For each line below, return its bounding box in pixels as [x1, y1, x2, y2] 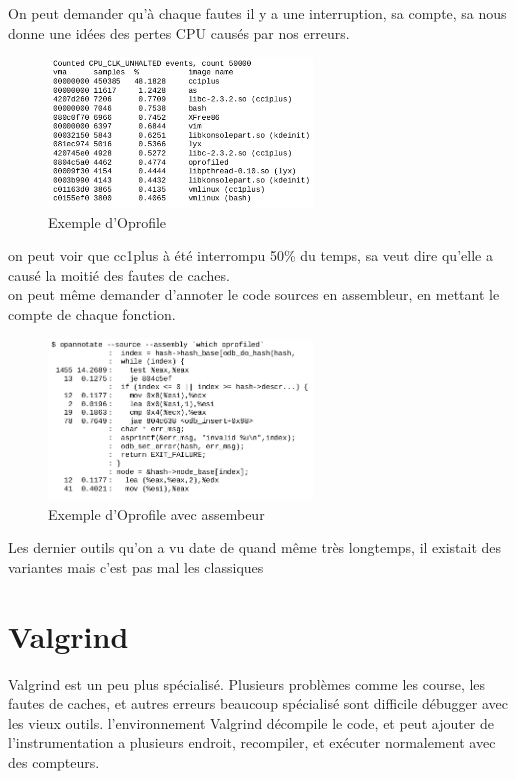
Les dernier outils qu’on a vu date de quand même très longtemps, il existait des [8, 537, 502, 558]
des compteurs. [8, 751, 100, 772]
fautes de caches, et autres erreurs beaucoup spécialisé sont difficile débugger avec [8, 693, 508, 714]
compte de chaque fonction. [8, 304, 176, 325]
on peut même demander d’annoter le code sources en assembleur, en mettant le [8, 284, 500, 305]
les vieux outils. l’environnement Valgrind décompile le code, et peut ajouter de [8, 712, 495, 733]
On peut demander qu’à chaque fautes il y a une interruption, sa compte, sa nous [8, 3, 507, 23]
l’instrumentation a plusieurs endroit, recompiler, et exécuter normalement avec [8, 732, 496, 753]
